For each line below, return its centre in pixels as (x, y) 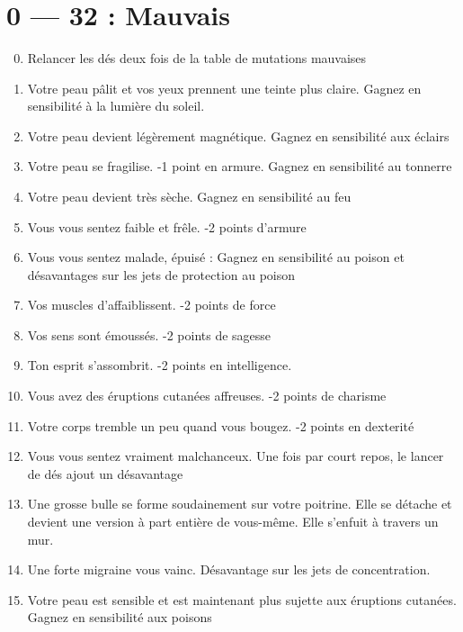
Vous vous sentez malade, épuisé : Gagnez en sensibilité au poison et (216, 257)
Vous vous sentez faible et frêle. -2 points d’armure (167, 226)
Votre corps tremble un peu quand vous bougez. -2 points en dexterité (221, 425)
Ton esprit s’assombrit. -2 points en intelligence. (160, 365)
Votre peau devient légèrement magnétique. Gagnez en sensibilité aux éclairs (238, 135)
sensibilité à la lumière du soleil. (116, 106)
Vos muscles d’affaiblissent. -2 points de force (151, 305)
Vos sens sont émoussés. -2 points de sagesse (149, 334)
